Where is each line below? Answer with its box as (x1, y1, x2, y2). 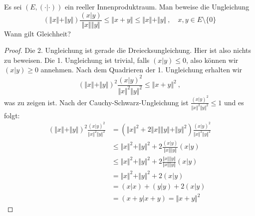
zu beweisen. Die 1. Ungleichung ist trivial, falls (4, 54, 150, 65)
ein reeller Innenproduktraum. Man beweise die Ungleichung (64, 1, 250, 11)
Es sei (4, 1, 22, 11)
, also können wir (186, 54, 239, 65)
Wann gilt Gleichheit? (4, 28, 71, 38)
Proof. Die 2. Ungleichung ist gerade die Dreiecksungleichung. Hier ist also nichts (4, 45, 252, 55)
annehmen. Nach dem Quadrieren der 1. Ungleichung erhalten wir (40, 64, 243, 75)
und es (224, 97, 244, 107)
